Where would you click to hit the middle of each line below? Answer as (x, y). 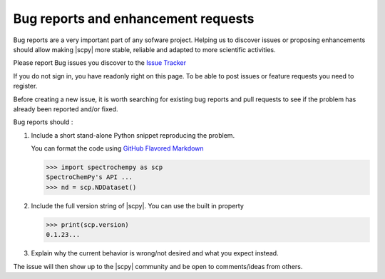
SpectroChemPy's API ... (89, 177)
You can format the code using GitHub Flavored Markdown (117, 148)
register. (25, 86)
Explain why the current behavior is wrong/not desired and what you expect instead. (155, 253)
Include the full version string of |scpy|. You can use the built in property (137, 206)
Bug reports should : (43, 122)
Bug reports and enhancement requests (134, 19)
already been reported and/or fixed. (66, 109)
